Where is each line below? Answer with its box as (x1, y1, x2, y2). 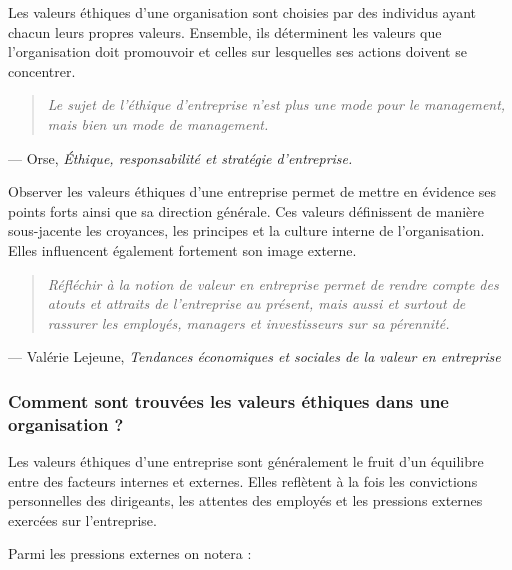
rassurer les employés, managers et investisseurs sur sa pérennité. (47, 312, 450, 333)
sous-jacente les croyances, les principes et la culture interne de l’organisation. (8, 220, 485, 241)
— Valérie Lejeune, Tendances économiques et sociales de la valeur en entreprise (8, 346, 501, 367)
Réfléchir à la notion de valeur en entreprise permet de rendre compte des (47, 273, 499, 294)
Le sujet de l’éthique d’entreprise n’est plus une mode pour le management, (47, 94, 506, 115)
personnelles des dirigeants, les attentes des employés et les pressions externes (8, 490, 483, 511)
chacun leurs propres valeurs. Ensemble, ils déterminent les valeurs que (8, 21, 442, 42)
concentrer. (8, 60, 76, 81)
